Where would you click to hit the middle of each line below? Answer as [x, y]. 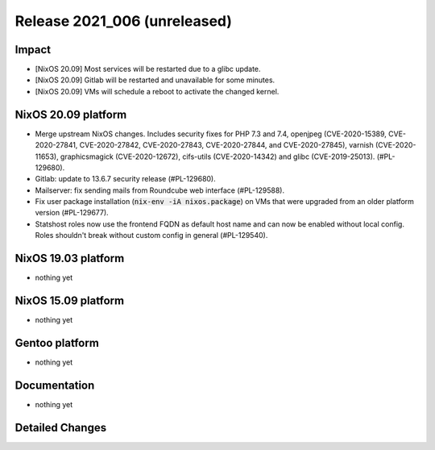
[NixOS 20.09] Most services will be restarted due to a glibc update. [148, 69]
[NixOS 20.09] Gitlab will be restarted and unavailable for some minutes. [155, 80]
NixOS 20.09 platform [71, 114]
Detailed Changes [61, 427]
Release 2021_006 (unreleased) [124, 21]
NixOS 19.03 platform [70, 258]
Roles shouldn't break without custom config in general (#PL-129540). [151, 235]
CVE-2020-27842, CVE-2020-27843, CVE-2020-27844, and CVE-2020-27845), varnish [226, 145]
